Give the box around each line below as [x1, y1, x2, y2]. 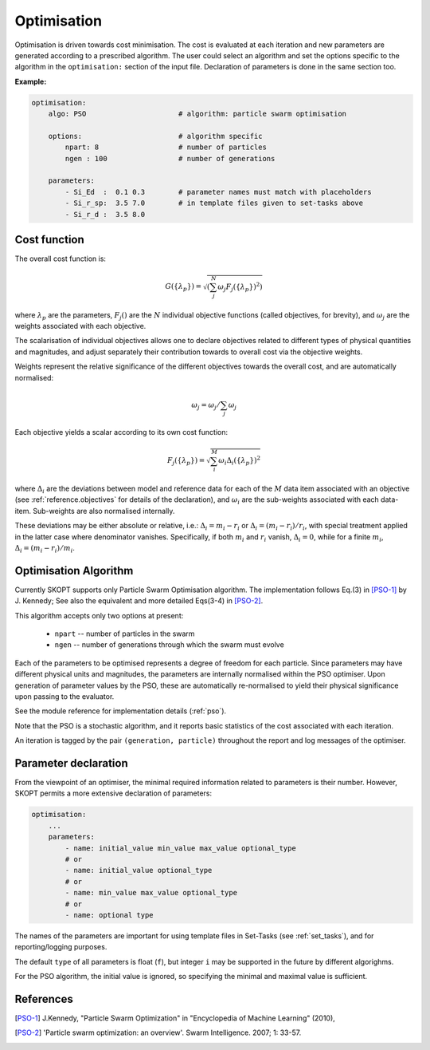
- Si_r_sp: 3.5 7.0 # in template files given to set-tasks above [64, 199, 364, 207]
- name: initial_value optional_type [64, 866, 213, 875]
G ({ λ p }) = [164, 282, 202, 293]
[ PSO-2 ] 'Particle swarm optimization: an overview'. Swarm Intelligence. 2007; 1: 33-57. [14, 1028, 302, 1037]
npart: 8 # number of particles [64, 143, 267, 152]
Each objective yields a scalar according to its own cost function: [14, 428, 229, 437]
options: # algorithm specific [48, 132, 263, 140]
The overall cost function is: [14, 254, 107, 263]
